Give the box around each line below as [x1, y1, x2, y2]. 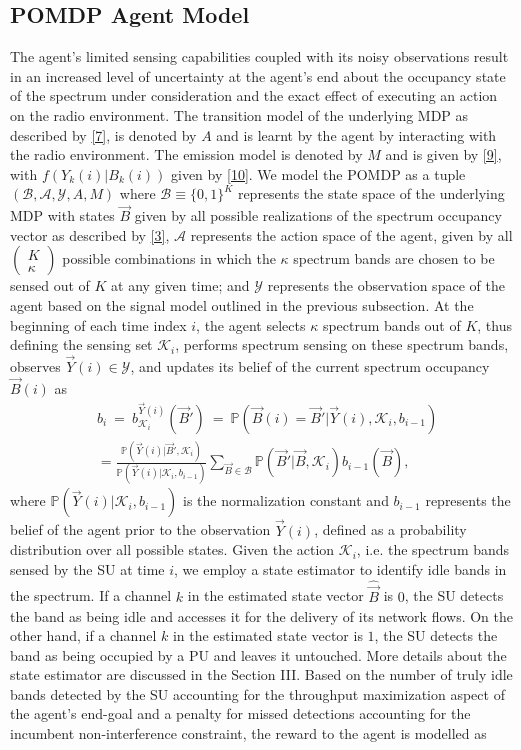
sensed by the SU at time [10, 558, 165, 579]
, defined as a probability [314, 519, 467, 540]
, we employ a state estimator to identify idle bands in [174, 558, 507, 579]
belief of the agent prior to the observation [10, 519, 271, 540]
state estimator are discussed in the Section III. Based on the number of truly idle [10, 664, 513, 685]
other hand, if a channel [10, 625, 157, 646]
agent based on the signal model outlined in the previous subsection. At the [10, 294, 474, 315]
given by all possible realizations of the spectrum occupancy [134, 205, 502, 226]
